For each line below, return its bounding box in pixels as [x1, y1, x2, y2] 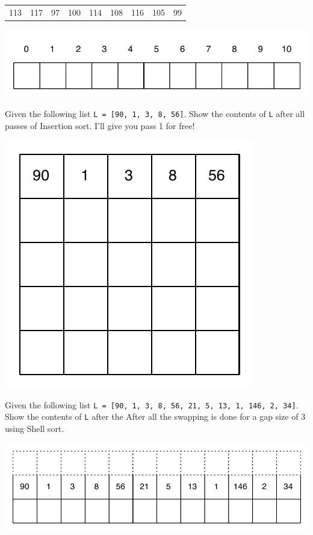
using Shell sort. [5, 422, 64, 435]
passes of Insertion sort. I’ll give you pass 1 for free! [5, 119, 195, 131]
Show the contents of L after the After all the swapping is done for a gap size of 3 [5, 410, 306, 423]
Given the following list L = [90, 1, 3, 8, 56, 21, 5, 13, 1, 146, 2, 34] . [5, 398, 299, 411]
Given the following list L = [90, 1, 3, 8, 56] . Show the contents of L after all [5, 107, 305, 119]
